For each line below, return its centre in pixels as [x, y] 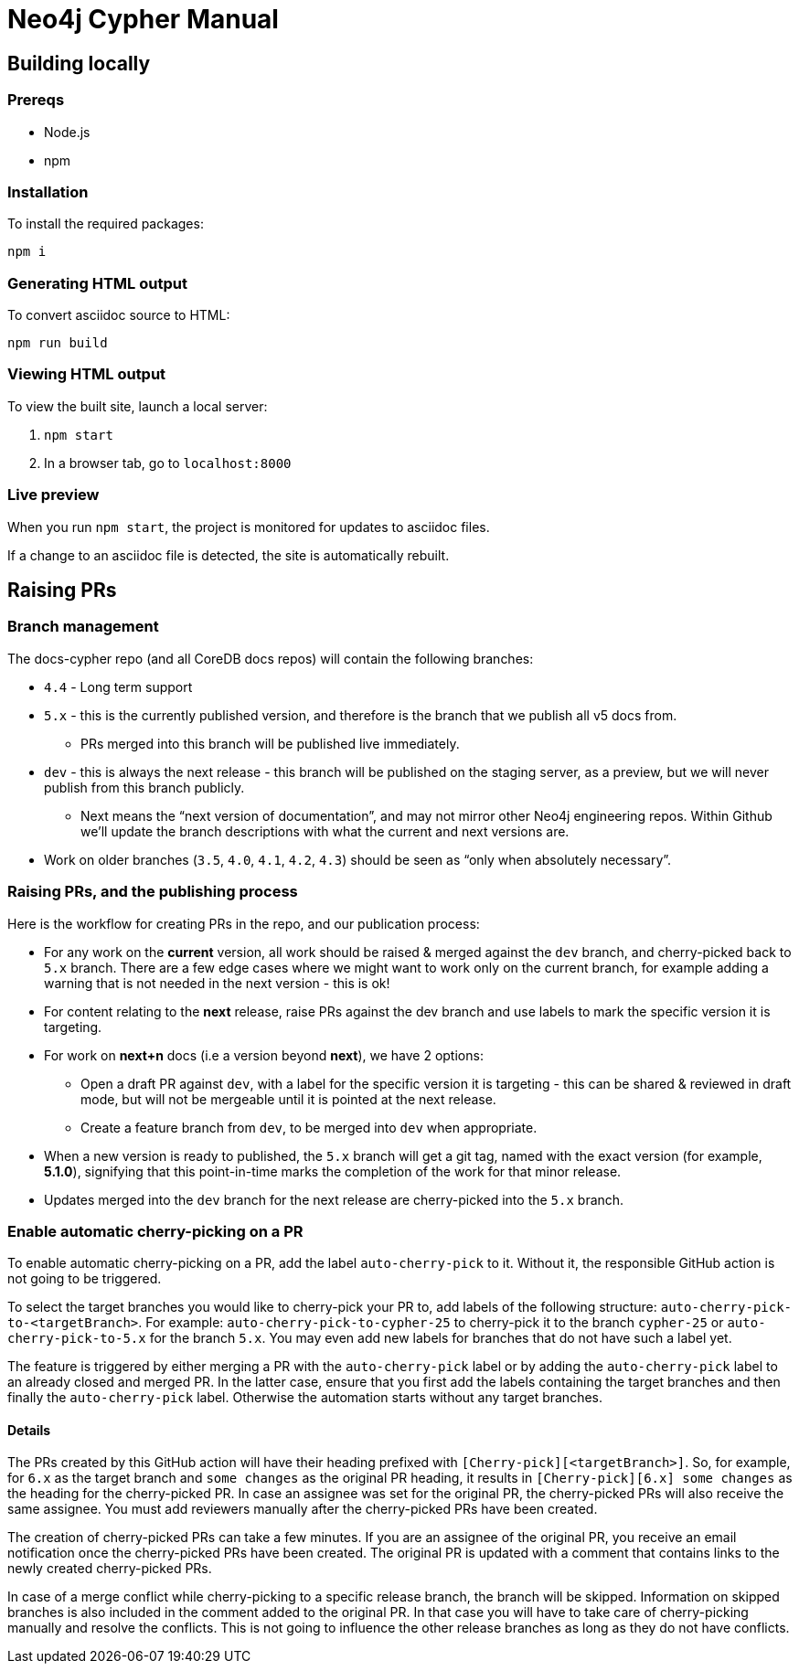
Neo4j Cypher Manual [143, 19]
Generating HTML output [97, 283]
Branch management [83, 627]
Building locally [79, 63]
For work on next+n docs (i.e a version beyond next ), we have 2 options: [264, 1055]
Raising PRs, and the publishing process [153, 892]
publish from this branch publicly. [144, 787]
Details [29, 1430]
